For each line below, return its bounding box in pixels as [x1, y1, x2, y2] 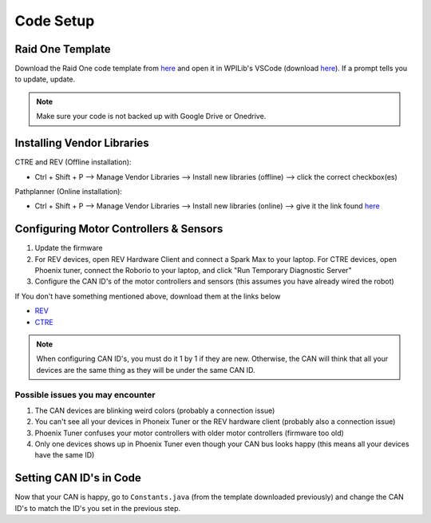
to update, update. [14, 74, 76, 84]
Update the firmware [34, 244, 103, 253]
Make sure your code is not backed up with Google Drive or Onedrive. [36, 112, 267, 121]
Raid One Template [14, 42, 111, 56]
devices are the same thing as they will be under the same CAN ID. [36, 365, 255, 374]
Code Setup [14, 12, 95, 30]
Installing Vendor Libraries [14, 137, 149, 150]
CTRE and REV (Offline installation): [14, 157, 132, 167]
